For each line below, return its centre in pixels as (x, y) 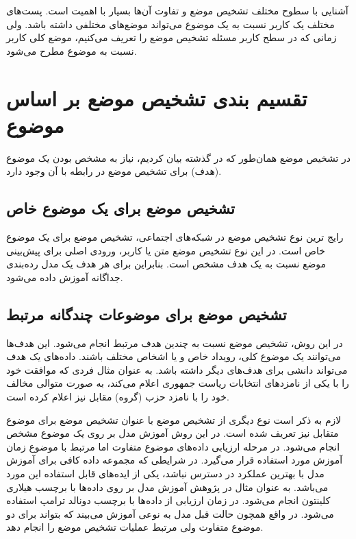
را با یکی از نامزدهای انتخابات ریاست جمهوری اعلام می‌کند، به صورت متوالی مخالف (178, 383)
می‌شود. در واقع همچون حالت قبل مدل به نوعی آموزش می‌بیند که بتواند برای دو (170, 513)
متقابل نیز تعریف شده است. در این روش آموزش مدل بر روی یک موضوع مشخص (173, 433)
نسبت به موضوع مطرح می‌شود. (72, 50)
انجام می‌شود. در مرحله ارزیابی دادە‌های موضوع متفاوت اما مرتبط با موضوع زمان (173, 446)
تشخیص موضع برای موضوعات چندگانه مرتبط (147, 314)
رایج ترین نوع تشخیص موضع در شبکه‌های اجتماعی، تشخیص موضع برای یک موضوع (175, 237)
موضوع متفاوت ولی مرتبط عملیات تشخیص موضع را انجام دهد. (135, 527)
